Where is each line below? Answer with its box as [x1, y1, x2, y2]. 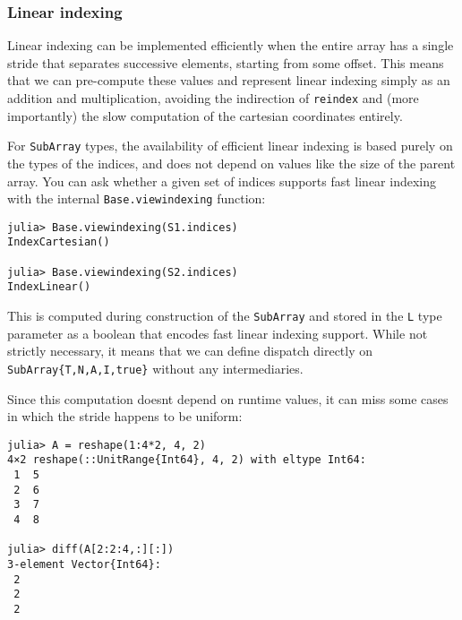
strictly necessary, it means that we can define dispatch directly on [7, 341, 373, 360]
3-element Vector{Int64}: [7, 557, 161, 571]
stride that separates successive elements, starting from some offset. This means [7, 53, 444, 72]
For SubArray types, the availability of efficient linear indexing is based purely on [7, 136, 453, 155]
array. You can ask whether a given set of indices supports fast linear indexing [7, 171, 437, 190]
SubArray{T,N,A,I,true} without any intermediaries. [7, 358, 304, 377]
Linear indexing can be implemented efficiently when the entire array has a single [7, 36, 454, 55]
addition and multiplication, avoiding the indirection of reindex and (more [7, 89, 419, 107]
